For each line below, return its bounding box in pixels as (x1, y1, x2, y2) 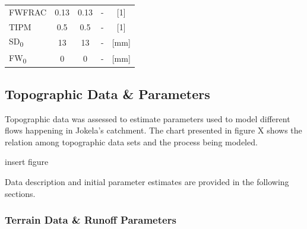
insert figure (5, 155, 49, 168)
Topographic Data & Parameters (5, 84, 210, 103)
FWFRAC (9, 5, 47, 18)
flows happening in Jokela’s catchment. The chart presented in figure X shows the (5, 124, 302, 136)
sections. (5, 187, 36, 199)
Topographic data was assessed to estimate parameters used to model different (5, 112, 290, 125)
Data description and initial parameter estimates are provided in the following (5, 176, 289, 188)
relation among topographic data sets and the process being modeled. (5, 135, 258, 148)
